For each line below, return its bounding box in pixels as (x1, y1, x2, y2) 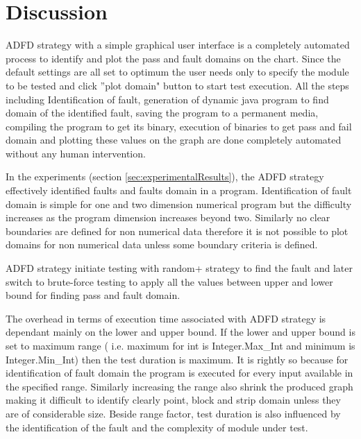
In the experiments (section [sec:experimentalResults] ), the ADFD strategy (6, 169, 324, 184)
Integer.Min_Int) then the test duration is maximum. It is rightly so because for (6, 352, 349, 366)
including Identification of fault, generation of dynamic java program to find (6, 92, 329, 106)
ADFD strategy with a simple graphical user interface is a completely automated (6, 37, 350, 52)
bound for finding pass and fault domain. (6, 288, 180, 302)
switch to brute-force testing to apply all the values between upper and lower (6, 274, 333, 289)
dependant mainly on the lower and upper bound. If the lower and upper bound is (6, 325, 355, 339)
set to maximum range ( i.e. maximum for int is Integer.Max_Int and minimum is (6, 338, 355, 352)
